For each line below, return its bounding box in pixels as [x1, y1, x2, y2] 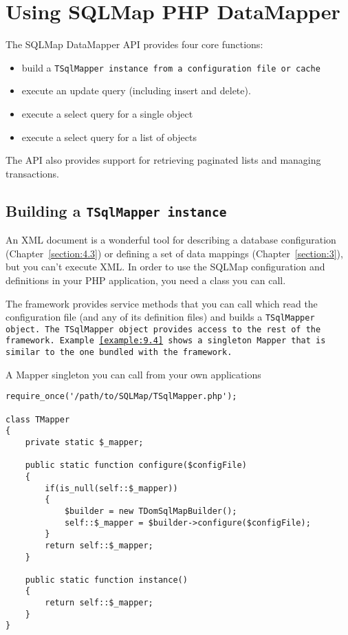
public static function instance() [25, 574, 188, 585]
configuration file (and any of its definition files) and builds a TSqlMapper [6, 310, 315, 324]
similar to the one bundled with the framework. [6, 347, 232, 358]
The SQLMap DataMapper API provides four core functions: [6, 37, 263, 52]
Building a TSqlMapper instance [6, 200, 227, 221]
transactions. [6, 166, 59, 180]
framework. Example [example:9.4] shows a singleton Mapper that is [6, 336, 326, 346]
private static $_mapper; [25, 437, 144, 447]
